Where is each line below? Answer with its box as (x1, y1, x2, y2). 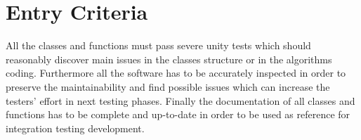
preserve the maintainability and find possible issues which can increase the (6, 79, 330, 94)
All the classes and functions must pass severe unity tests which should (6, 38, 311, 53)
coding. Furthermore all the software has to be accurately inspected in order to (6, 65, 346, 80)
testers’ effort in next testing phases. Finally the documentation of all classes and (6, 93, 355, 108)
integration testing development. (6, 120, 145, 135)
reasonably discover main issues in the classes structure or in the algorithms (6, 51, 332, 66)
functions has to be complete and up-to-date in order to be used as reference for (6, 107, 350, 122)
